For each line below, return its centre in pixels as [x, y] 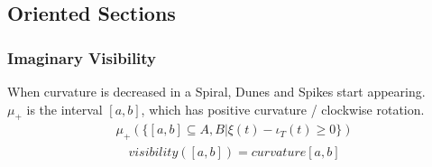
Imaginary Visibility [82, 57]
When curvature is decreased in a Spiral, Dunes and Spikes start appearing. [216, 91]
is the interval [64, 109]
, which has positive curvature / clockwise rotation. [283, 109]
